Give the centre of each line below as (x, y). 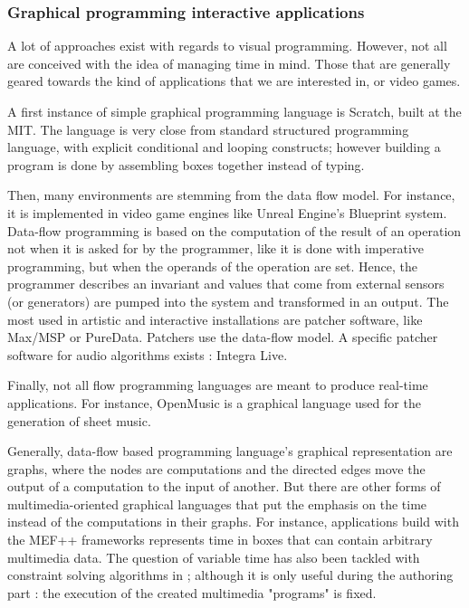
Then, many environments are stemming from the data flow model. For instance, (231, 195)
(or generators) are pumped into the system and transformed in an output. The (228, 301)
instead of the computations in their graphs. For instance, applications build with (233, 522)
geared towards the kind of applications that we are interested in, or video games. (234, 81)
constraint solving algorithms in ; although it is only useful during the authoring (230, 575)
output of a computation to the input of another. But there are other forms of (224, 486)
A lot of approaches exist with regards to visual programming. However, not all (227, 46)
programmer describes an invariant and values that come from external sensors (226, 284)
